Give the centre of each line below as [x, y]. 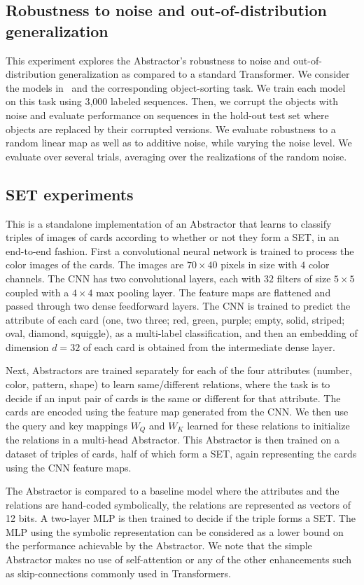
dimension [27, 346]
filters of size [304, 278]
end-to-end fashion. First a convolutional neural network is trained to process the [180, 250]
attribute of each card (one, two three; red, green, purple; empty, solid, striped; [175, 319]
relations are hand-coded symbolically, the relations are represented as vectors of [178, 504]
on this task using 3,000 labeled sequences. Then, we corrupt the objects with [172, 101]
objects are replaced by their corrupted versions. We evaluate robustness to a [171, 129]
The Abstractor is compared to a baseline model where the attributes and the [173, 491]
